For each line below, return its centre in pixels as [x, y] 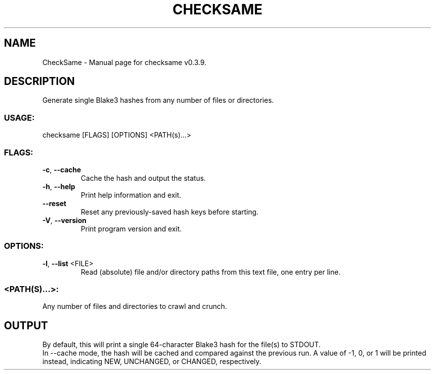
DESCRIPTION [39, 81]
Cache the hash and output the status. [143, 178]
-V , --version [64, 220]
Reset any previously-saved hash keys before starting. [170, 212]
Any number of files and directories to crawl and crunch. [135, 306]
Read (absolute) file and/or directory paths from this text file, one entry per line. [211, 272]
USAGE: [19, 117]
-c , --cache [62, 169]
